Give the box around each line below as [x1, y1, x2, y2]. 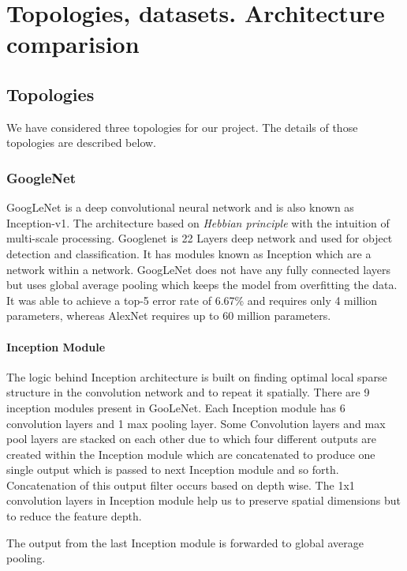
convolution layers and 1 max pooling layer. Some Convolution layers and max [6, 415, 386, 431]
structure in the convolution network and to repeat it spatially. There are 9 [6, 384, 370, 400]
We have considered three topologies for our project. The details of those [6, 118, 358, 135]
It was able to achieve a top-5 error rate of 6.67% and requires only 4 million [6, 291, 378, 308]
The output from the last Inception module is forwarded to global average [6, 534, 364, 550]
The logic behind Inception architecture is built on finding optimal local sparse [6, 368, 387, 385]
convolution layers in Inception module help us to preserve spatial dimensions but [6, 492, 401, 509]
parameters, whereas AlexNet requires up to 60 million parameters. [6, 307, 331, 324]
